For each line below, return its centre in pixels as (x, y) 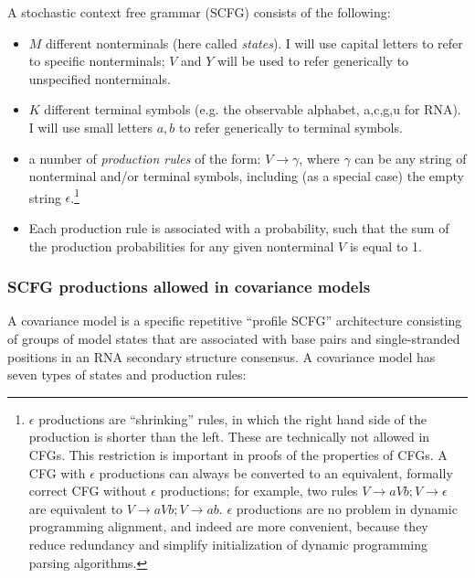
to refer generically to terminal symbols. (290, 127)
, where (319, 158)
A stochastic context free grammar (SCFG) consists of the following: (199, 12)
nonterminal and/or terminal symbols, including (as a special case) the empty (246, 176)
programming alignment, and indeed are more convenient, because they (228, 526)
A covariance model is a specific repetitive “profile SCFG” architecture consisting (235, 321)
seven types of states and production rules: (127, 375)
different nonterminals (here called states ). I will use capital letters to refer (254, 43)
